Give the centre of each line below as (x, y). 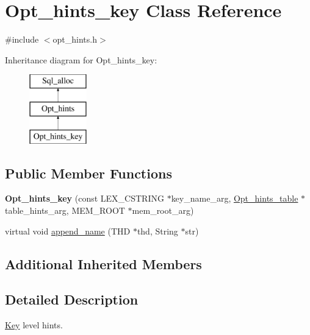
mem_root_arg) (163, 210)
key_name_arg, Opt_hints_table (235, 198)
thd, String (157, 231)
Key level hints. (34, 325)
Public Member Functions (88, 173)
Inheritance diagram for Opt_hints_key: (81, 59)
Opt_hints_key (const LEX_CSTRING (85, 198)
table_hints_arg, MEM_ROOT (65, 210)
